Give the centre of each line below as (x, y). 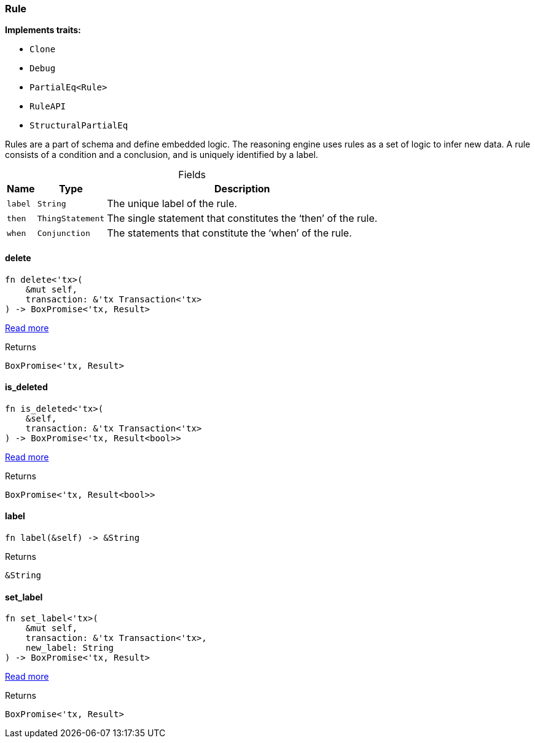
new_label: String (70, 648)
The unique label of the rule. (172, 204)
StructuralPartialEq (79, 126)
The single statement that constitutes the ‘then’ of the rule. (242, 218)
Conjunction (64, 233)
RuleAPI (48, 107)
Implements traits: (43, 30)
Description (242, 189)
